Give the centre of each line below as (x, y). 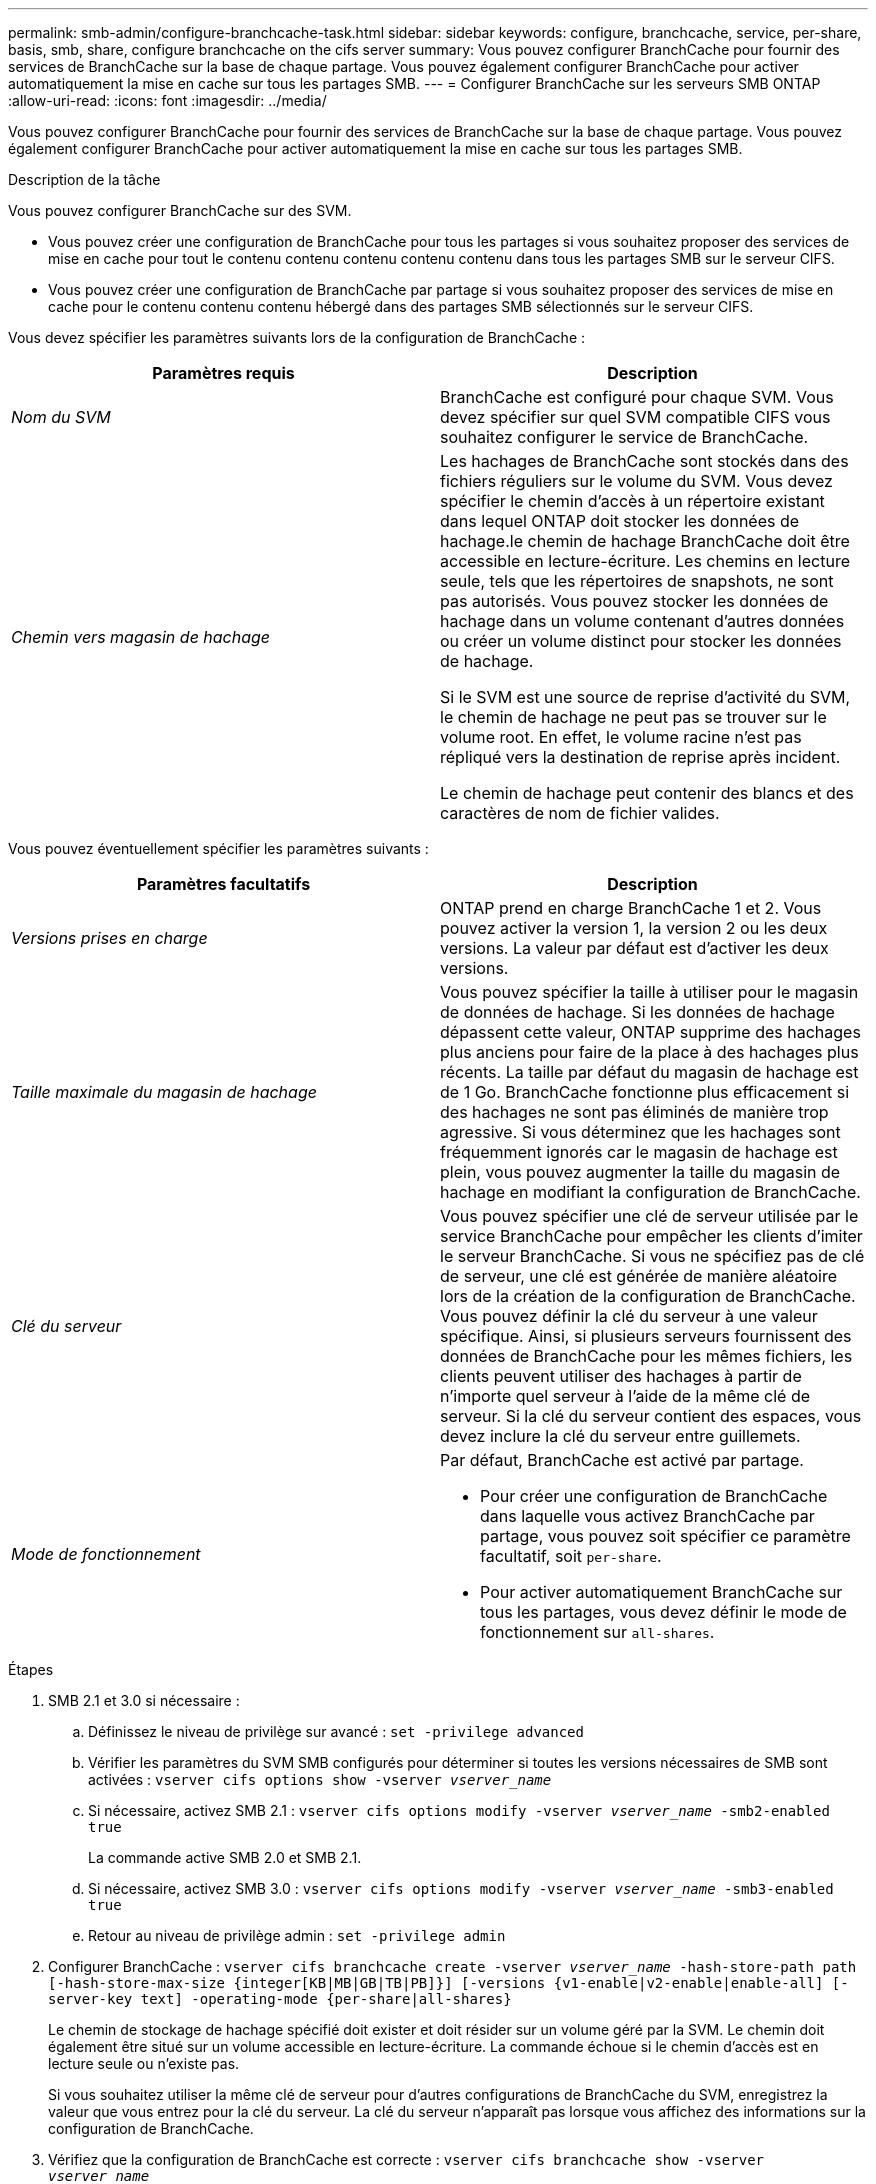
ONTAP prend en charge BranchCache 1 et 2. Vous (631, 908)
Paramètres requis (223, 373)
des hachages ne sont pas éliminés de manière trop (634, 1112)
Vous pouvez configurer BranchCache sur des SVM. (180, 210)
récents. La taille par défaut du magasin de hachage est (649, 1072)
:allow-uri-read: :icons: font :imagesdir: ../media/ (167, 100)
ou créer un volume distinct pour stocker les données (641, 641)
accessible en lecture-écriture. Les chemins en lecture (645, 561)
